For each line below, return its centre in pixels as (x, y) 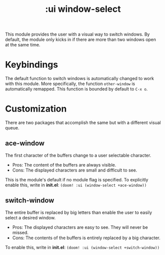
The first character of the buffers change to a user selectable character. (78, 155)
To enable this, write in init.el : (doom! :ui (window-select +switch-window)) (82, 247)
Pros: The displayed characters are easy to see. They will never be (80, 227)
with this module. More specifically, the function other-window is (70, 84)
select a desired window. (30, 217)
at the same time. (23, 45)
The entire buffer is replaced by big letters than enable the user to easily (79, 212)
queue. (12, 128)
